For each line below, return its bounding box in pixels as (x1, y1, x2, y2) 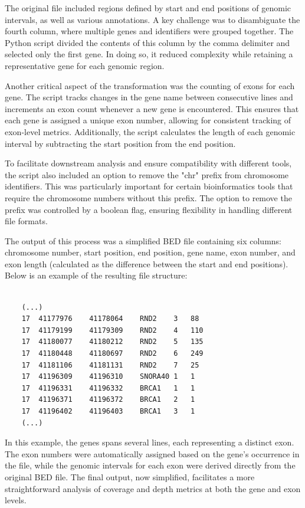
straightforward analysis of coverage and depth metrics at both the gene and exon (5, 482, 301, 494)
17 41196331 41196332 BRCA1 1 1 (21, 384, 195, 392)
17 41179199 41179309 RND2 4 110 (21, 326, 204, 335)
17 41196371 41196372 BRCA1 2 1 (21, 395, 195, 404)
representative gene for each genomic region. (5, 59, 165, 71)
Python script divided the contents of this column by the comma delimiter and (5, 36, 290, 48)
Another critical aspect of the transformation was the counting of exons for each (5, 79, 295, 91)
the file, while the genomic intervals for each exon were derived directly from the (5, 459, 296, 471)
